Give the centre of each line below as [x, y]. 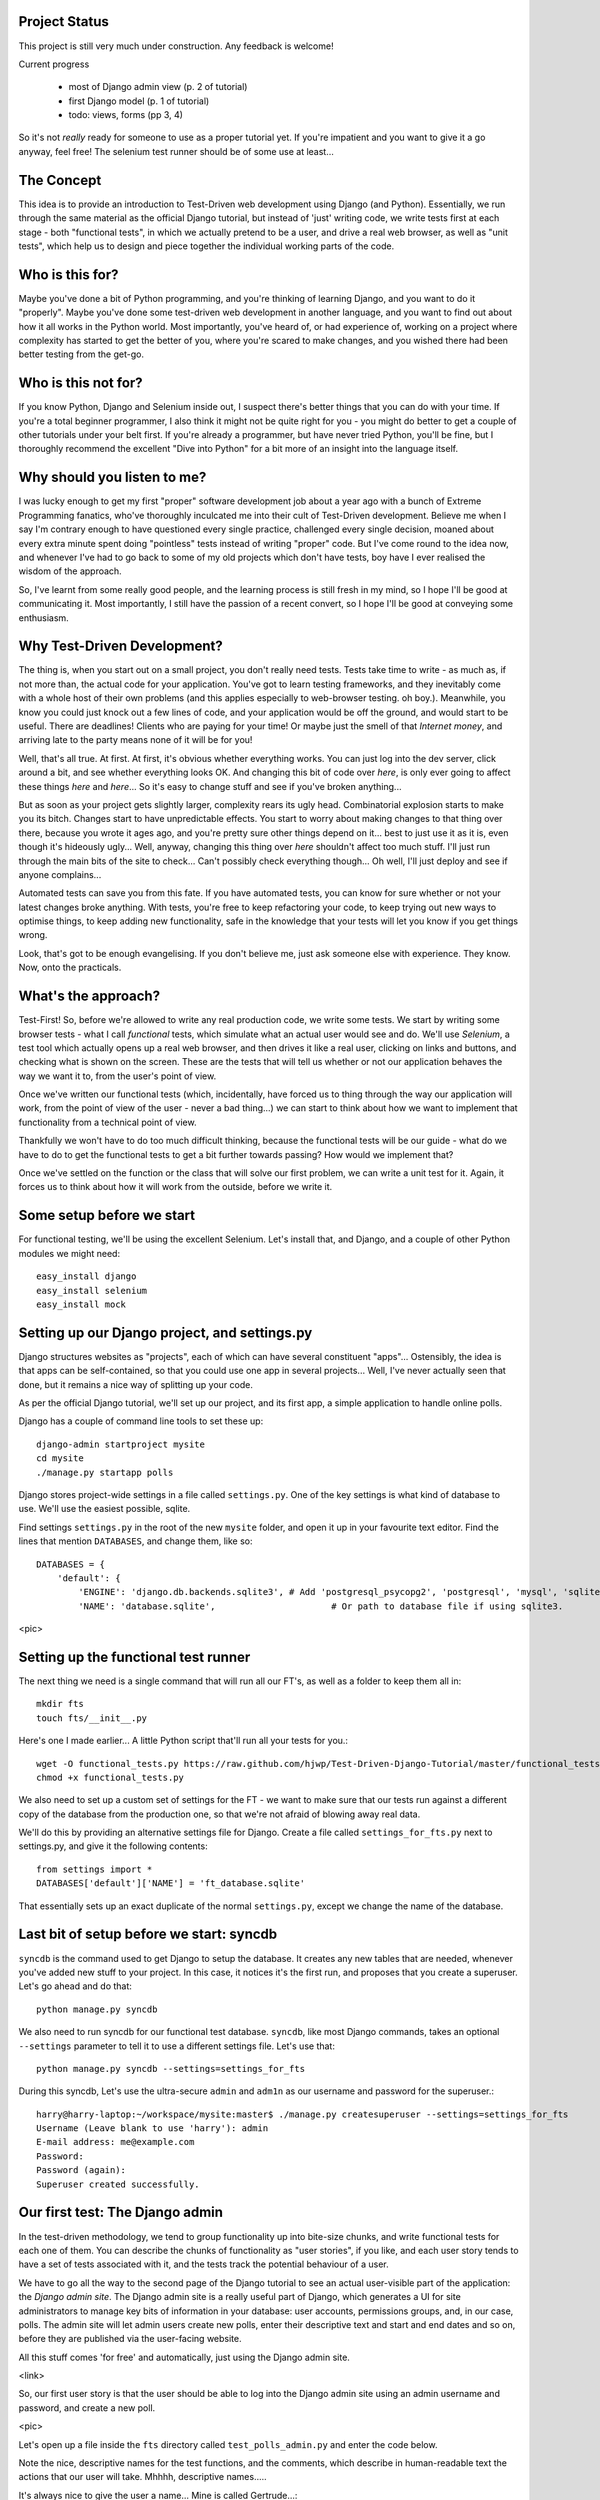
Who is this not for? [81, 383]
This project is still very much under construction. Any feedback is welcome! [176, 46]
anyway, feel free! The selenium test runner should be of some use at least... [176, 151]
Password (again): [81, 2170]
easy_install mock [81, 1304]
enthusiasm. [43, 617]
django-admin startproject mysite [120, 1444]
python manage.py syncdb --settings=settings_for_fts [170, 2068]
